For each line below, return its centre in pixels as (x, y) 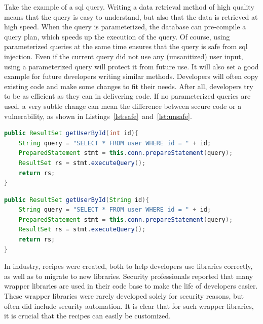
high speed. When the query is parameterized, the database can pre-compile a (125, 27)
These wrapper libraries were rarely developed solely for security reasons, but (124, 296)
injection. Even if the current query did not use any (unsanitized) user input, (124, 56)
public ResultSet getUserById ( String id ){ (77, 200)
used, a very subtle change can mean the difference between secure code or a (123, 106)
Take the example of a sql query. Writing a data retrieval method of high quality (129, 7)
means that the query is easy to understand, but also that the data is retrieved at (131, 16)
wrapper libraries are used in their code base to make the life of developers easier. (131, 286)
